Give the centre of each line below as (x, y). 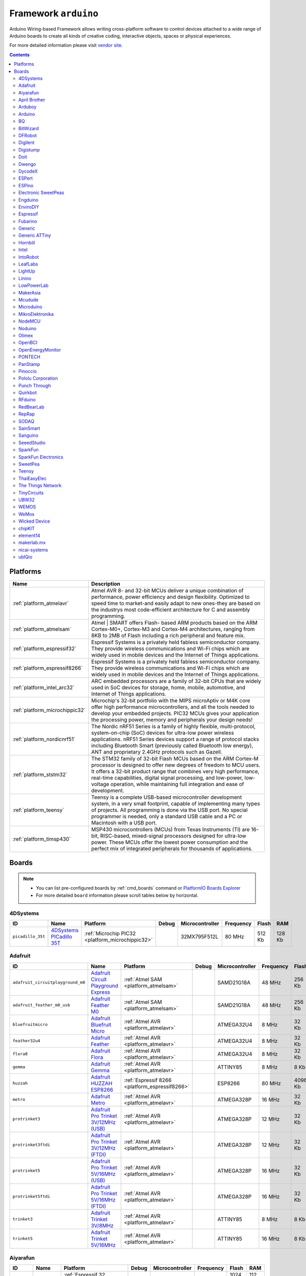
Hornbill (27, 242)
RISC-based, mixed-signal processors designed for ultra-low (173, 836)
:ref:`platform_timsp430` (42, 839)
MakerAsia (30, 292)
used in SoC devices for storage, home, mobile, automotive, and (168, 688)
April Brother (32, 100)
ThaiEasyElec (33, 478)
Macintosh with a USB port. (124, 823)
